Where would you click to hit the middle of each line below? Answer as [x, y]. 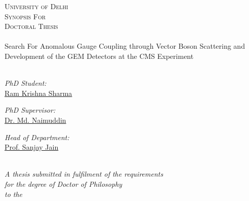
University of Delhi [36, 6]
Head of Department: [37, 137]
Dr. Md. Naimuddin [35, 120]
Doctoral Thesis [31, 26]
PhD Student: [26, 83]
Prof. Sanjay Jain [32, 147]
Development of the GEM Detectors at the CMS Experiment [99, 56]
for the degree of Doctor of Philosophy [64, 183]
